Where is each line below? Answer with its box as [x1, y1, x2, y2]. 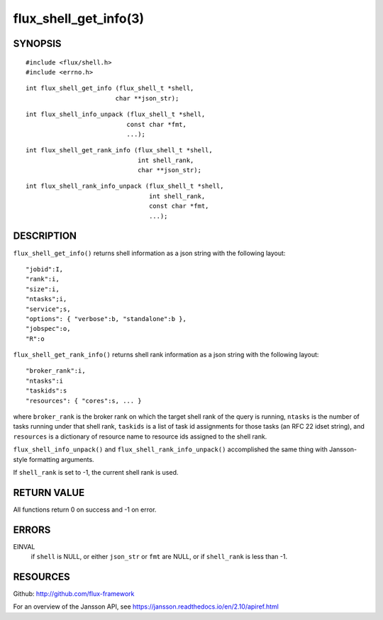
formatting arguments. [28, 455, 95, 463]
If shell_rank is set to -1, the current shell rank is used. [13, 468, 179, 476]
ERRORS [13, 524, 51, 536]
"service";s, [26, 305, 71, 313]
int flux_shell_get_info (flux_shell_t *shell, [26, 84, 194, 92]
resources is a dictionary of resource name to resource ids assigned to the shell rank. [13, 432, 267, 441]
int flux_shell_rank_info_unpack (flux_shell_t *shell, [26, 182, 224, 191]
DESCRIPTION [13, 230, 77, 242]
